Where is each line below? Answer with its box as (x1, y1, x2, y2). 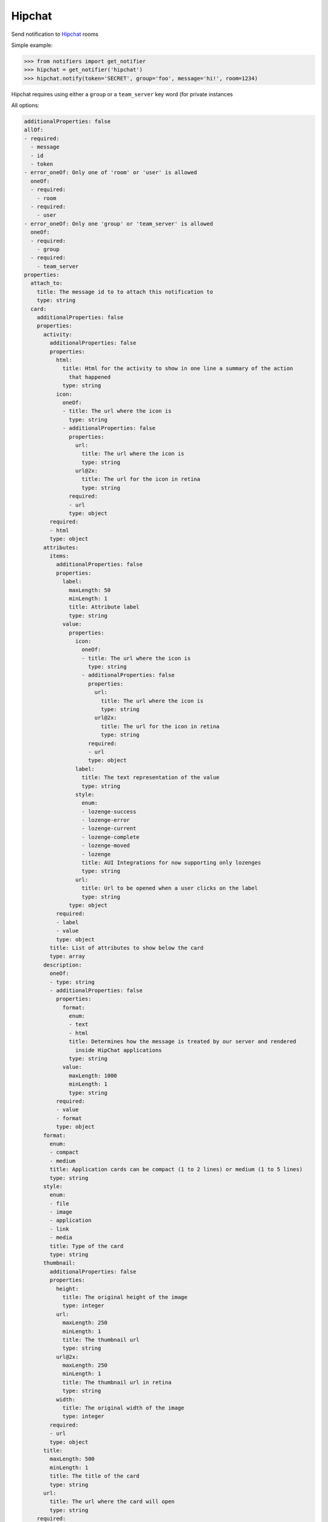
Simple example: (11, 41, 53, 49)
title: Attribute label (69, 603, 140, 611)
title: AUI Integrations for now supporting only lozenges (81, 859, 261, 866)
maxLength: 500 (49, 1456, 95, 1462)
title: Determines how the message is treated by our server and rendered (69, 1038, 297, 1045)
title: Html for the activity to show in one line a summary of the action (62, 365, 293, 372)
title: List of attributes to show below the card (49, 944, 203, 951)
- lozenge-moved (81, 842, 130, 849)
